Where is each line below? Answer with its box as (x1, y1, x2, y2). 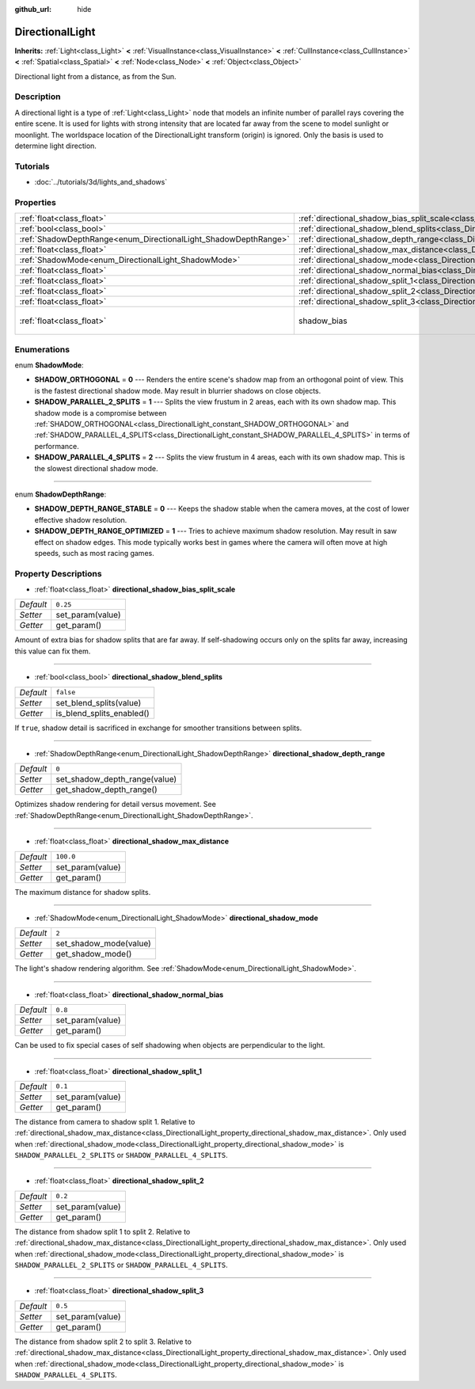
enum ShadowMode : (14, 360, 84, 370)
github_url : (14, 5, 51, 13)
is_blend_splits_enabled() (55, 707, 150, 718)
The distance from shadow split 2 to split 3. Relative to (14, 1337, 192, 1346)
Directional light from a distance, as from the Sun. (14, 71, 177, 81)
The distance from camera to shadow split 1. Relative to (14, 1117, 196, 1126)
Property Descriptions (14, 568, 102, 579)
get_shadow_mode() (55, 949, 132, 960)
